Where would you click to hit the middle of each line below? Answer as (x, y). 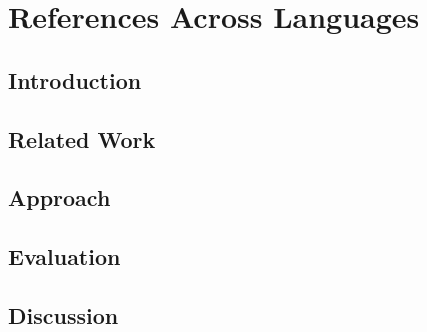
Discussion (63, 314)
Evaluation (64, 256)
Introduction (75, 79)
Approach (59, 197)
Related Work (82, 138)
